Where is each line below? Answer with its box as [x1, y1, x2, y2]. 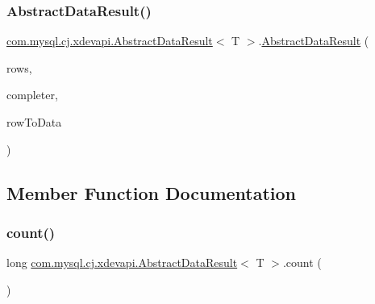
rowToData [6, 114, 62, 130]
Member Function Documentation [6, 180, 297, 205]
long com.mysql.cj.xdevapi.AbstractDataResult [6, 254, 238, 271]
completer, [6, 86, 58, 103]
